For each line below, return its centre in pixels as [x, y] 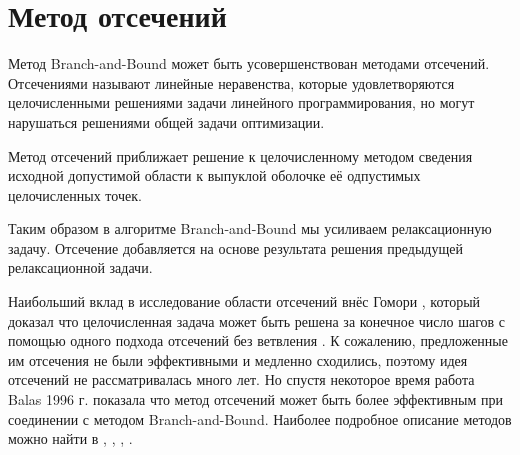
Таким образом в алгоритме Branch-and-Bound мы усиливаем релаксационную [250, 228]
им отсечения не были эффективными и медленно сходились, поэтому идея [238, 359]
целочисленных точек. [75, 194]
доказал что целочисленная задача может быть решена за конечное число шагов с [257, 320]
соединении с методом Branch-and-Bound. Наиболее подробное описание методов [260, 418]
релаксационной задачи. [80, 267]
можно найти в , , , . [70, 438]
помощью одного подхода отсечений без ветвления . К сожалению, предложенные [258, 340]
